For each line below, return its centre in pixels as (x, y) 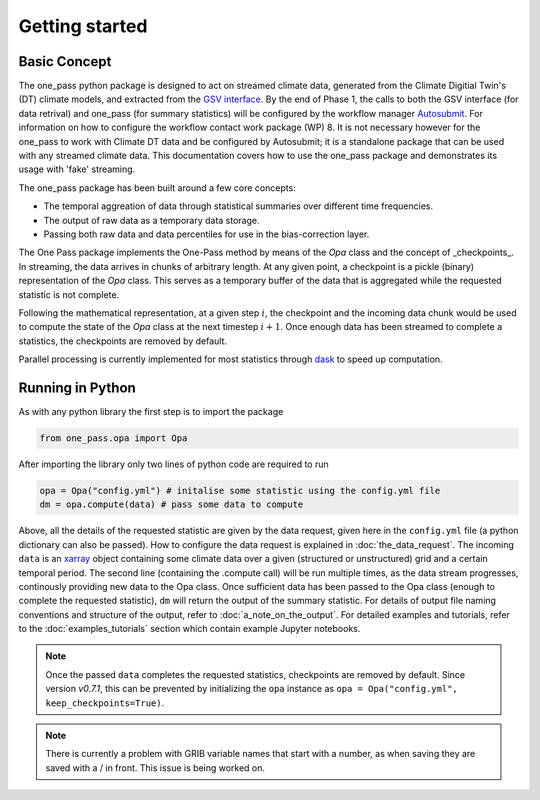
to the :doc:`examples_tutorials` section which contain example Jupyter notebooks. (189, 629)
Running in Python (77, 387)
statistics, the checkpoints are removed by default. (123, 341)
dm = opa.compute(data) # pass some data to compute (171, 504)
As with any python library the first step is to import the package (151, 411)
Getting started (83, 26)
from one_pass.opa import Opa (113, 438)
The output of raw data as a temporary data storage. (151, 220)
